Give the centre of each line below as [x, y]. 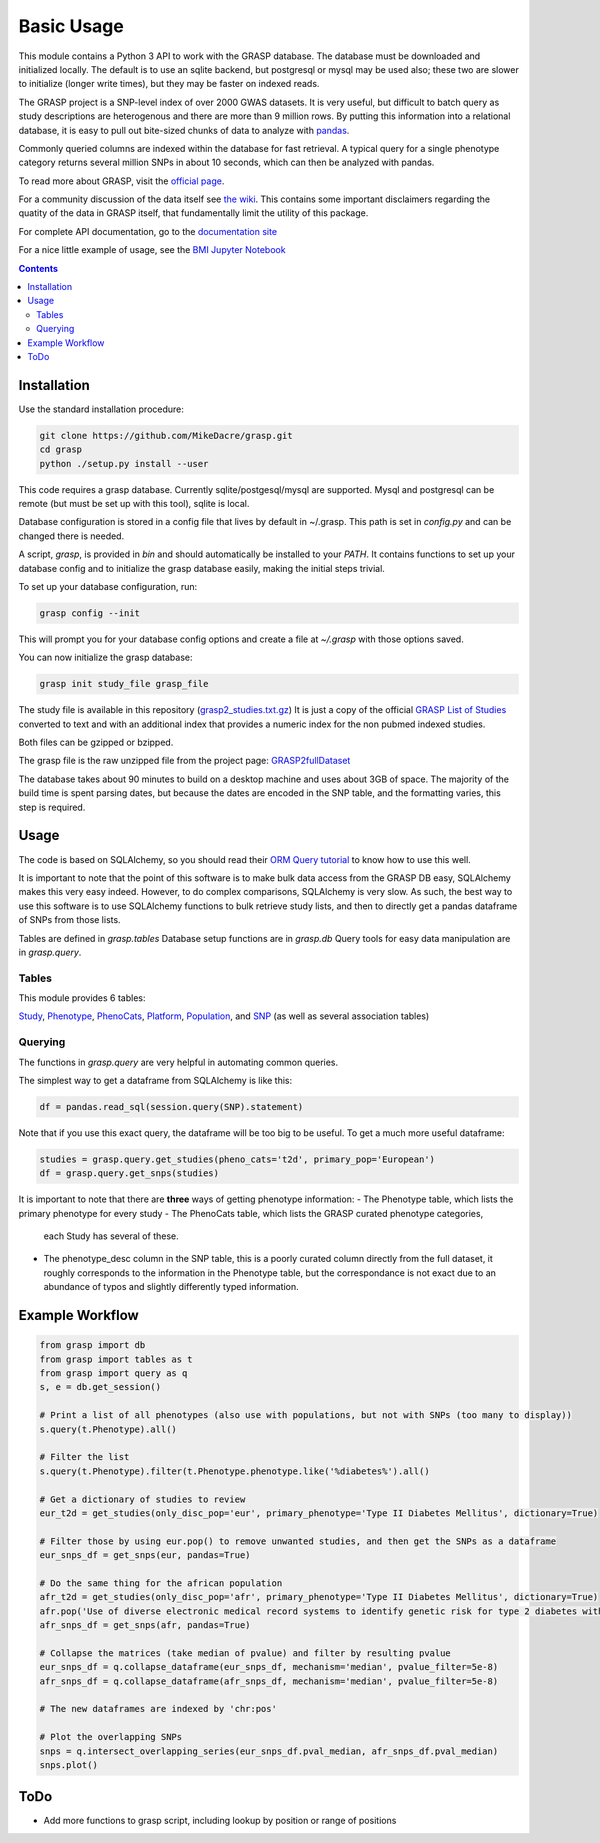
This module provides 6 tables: [82, 998]
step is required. [52, 807]
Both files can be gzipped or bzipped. [96, 742]
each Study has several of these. [111, 1236]
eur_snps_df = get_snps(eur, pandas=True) [145, 1555]
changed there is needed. [71, 536]
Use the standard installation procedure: [101, 409]
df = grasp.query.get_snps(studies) [129, 1173]
